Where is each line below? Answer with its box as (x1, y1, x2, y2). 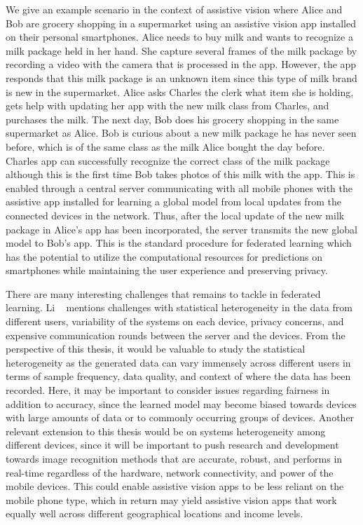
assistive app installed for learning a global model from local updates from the (6, 194, 341, 209)
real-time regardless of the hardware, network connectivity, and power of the (6, 465, 334, 479)
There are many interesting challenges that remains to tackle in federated (6, 286, 321, 301)
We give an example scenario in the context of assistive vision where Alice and (6, 2, 343, 16)
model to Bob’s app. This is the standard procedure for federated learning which (6, 236, 352, 250)
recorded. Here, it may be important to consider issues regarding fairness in (6, 383, 330, 397)
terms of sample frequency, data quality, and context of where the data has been (6, 369, 351, 383)
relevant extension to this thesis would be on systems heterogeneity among (6, 423, 326, 438)
